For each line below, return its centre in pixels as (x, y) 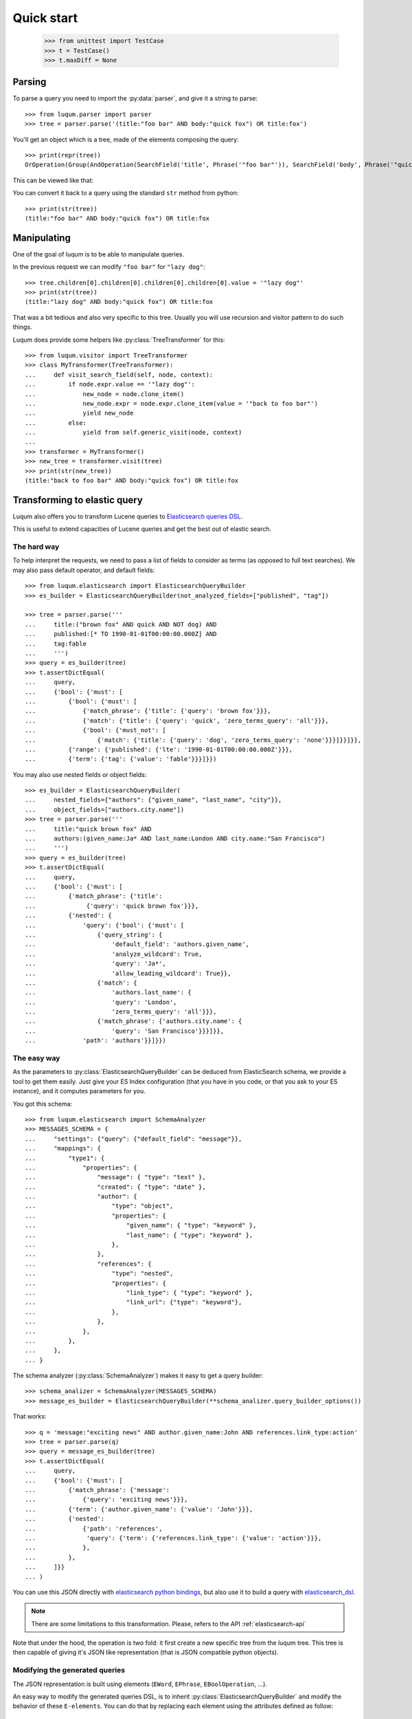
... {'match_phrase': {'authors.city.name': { (134, 1021)
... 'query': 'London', (101, 1002)
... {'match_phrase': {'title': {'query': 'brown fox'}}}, (148, 711)
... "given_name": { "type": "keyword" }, (141, 1225)
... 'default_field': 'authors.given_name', (137, 944)
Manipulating (42, 238)
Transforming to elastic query (78, 500)
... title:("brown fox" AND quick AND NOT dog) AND (121, 624)
